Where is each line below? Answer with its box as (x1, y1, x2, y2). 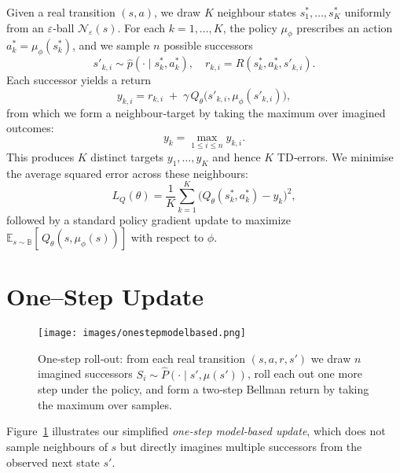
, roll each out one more (247, 365, 362, 382)
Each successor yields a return (6, 72, 152, 88)
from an (6, 19, 44, 35)
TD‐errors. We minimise (277, 148, 394, 164)
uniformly (344, 4, 391, 20)
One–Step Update (6, 280, 204, 312)
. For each (117, 19, 166, 35)
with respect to (130, 229, 204, 246)
